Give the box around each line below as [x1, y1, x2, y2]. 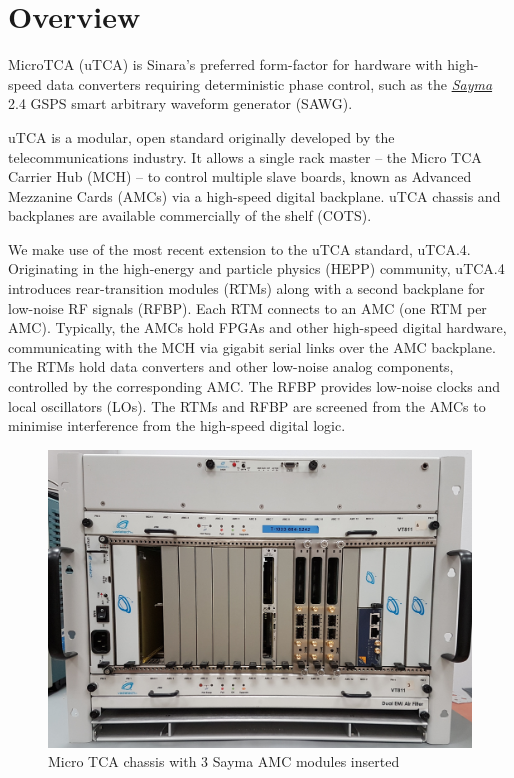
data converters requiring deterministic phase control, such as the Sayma [46, 73, 493, 94]
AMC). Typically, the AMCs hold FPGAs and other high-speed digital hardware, [8, 317, 507, 338]
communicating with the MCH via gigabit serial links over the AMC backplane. [8, 336, 496, 357]
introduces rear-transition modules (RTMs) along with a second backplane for [8, 278, 485, 299]
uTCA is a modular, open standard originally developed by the [8, 126, 395, 147]
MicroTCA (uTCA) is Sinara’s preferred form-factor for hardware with [8, 54, 443, 75]
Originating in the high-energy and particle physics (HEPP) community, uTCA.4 [8, 258, 505, 279]
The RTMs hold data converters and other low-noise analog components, [8, 356, 454, 377]
